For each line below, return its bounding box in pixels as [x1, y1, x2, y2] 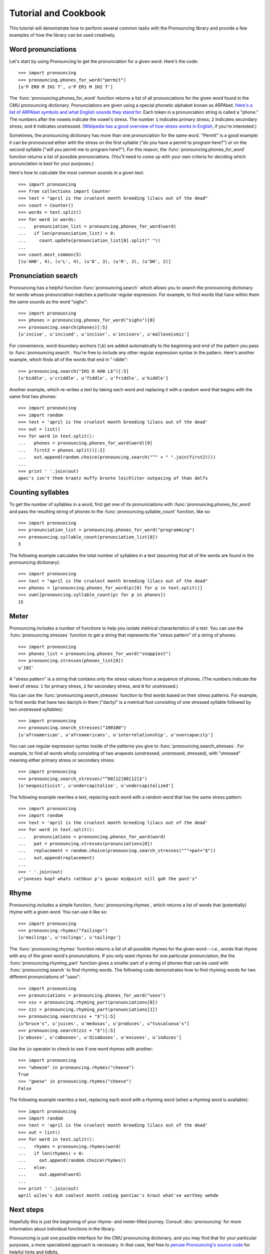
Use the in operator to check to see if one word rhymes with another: [9, 1046, 153, 1052]
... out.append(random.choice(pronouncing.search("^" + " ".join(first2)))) [18, 454, 216, 460]
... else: [18, 1164, 47, 1170]
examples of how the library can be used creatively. [9, 32, 116, 38]
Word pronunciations [9, 45, 77, 54]
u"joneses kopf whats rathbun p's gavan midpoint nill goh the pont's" [18, 876, 197, 881]
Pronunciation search [9, 271, 78, 280]
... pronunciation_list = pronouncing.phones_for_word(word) [18, 224, 176, 229]
